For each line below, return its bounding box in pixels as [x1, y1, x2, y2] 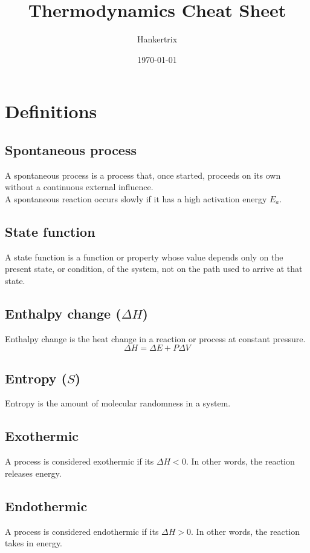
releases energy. [5, 466, 62, 479]
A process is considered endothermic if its [5, 525, 159, 537]
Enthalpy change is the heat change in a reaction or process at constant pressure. [5, 332, 306, 345]
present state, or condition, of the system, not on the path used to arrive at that [5, 262, 303, 275]
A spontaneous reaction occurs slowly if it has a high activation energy [5, 192, 267, 205]
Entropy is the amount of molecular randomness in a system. [5, 397, 231, 409]
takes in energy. [5, 537, 63, 549]
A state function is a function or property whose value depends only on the [5, 250, 283, 263]
